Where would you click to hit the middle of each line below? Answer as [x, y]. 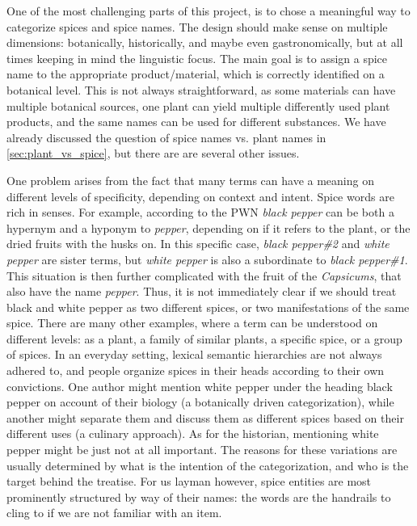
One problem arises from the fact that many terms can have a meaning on [190, 180]
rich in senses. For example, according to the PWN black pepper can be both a [200, 212]
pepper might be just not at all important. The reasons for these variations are [202, 450]
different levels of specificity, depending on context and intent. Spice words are [200, 196]
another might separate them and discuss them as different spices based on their [205, 417]
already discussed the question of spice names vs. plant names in [166, 137]
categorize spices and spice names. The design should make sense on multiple [197, 26]
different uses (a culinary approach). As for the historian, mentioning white [193, 433]
